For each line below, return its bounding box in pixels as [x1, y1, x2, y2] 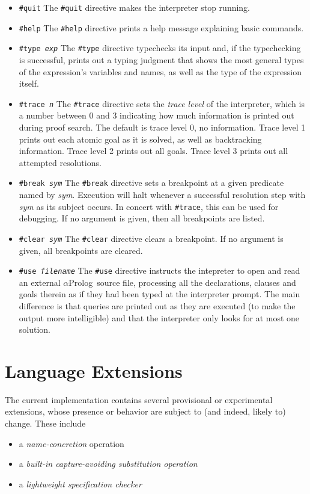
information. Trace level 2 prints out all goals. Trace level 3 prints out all [19, 144, 288, 157]
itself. [19, 77, 39, 90]
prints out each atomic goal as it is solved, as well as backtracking [19, 132, 262, 145]
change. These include [5, 417, 86, 430]
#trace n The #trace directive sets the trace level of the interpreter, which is [19, 97, 305, 110]
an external [19, 276, 61, 288]
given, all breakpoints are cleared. [19, 244, 143, 256]
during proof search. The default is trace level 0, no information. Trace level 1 [19, 121, 306, 133]
